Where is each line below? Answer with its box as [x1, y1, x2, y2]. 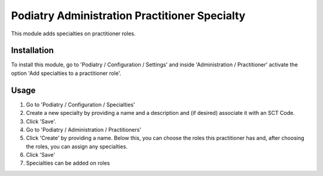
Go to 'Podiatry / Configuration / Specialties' [26, 101, 135, 108]
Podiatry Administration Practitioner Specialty [11, 9, 246, 22]
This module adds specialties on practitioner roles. [11, 30, 136, 37]
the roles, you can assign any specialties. [26, 142, 128, 150]
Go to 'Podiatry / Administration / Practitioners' [26, 126, 142, 133]
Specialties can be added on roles [26, 159, 110, 167]
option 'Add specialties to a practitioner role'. [11, 69, 121, 77]
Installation [11, 45, 54, 56]
